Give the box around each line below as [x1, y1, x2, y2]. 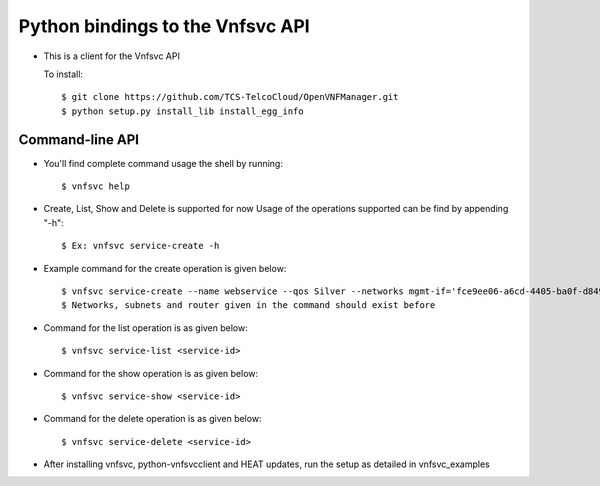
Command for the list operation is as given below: [43, 321, 249, 334]
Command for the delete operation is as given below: [43, 413, 262, 425]
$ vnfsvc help [61, 181, 130, 192]
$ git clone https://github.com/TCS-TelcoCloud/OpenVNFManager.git [61, 91, 399, 103]
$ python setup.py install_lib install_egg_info [61, 105, 304, 117]
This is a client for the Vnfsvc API [43, 50, 180, 62]
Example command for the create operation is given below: [43, 262, 287, 274]
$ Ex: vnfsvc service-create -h [61, 240, 220, 252]
